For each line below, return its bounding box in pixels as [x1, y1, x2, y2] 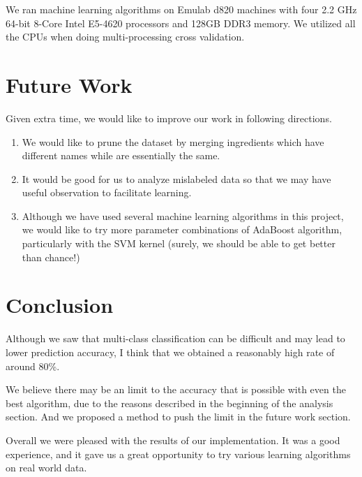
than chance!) [22, 249, 80, 264]
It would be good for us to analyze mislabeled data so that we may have [22, 171, 331, 186]
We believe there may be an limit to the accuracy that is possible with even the [6, 382, 346, 397]
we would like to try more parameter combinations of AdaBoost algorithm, [22, 222, 342, 237]
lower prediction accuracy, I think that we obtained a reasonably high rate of [6, 344, 335, 359]
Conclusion [6, 291, 114, 319]
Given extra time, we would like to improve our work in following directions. [6, 110, 332, 125]
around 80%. [6, 358, 60, 373]
